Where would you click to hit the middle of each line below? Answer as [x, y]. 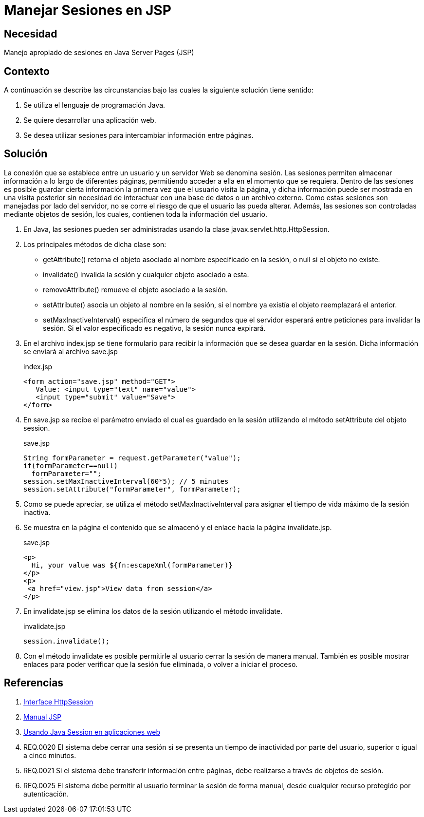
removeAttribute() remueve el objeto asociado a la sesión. [135, 289]
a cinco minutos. [50, 755]
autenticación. [46, 794]
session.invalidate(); [67, 641]
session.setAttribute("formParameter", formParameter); [132, 489]
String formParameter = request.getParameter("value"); [132, 458]
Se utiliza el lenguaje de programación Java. [94, 105]
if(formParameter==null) [71, 465]
